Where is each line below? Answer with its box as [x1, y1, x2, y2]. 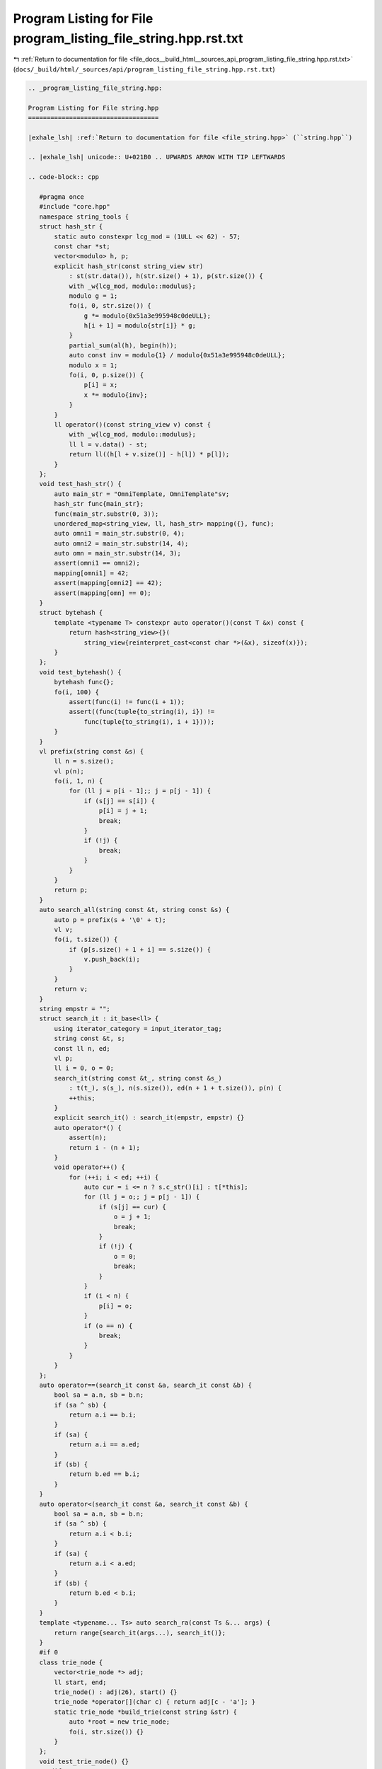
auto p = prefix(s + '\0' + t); [54, 916, 166, 923]
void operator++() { [54, 1163, 125, 1171]
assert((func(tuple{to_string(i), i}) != [69, 708, 215, 716]
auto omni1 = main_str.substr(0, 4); [54, 529, 185, 538]
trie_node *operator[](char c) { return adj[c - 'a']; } [54, 1698, 256, 1706]
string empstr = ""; [39, 1005, 111, 1013]
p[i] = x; [83, 381, 118, 389]
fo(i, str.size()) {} [69, 1727, 144, 1736]
